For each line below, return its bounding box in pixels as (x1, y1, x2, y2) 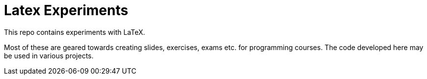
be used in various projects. (4, 51, 94, 60)
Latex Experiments (4, 2, 129, 19)
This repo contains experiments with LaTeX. (4, 27, 145, 36)
